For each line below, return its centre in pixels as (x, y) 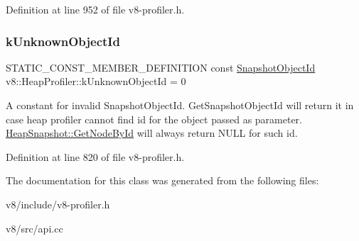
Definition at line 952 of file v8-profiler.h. (95, 9)
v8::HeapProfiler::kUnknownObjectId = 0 (96, 81)
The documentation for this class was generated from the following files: (162, 180)
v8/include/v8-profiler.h (58, 204)
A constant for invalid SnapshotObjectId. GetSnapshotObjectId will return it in (180, 105)
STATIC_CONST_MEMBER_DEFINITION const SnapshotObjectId (161, 67)
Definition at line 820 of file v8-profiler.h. (95, 156)
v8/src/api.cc (34, 228)
